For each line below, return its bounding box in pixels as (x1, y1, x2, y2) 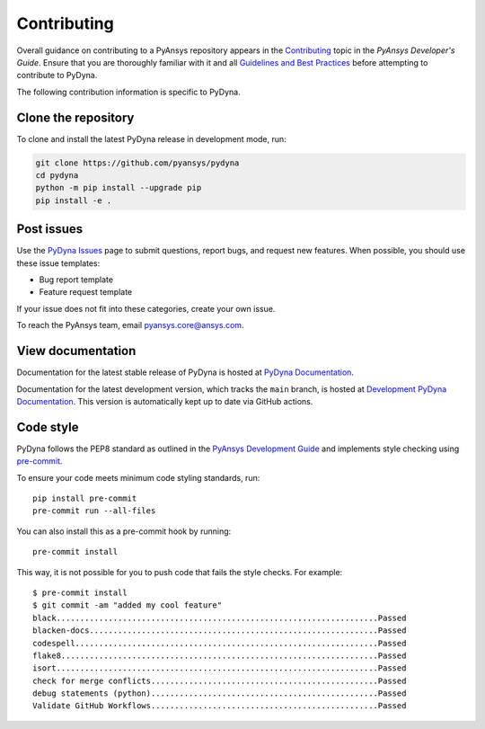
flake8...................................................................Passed (32, 650, 407, 661)
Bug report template (39, 274, 114, 285)
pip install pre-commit (32, 493, 137, 503)
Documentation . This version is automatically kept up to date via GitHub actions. (16, 396, 313, 406)
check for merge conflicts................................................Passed (32, 675, 407, 686)
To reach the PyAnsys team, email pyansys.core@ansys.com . (16, 320, 244, 331)
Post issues (16, 221, 84, 237)
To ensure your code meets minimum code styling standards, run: (16, 472, 260, 483)
